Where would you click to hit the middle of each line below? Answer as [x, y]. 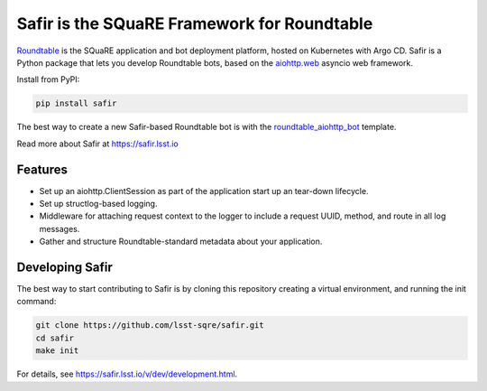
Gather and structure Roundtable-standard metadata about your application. [181, 242]
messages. [60, 228]
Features [42, 169]
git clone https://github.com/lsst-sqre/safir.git [150, 326]
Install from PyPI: [48, 79]
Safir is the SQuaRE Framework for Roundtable [195, 23]
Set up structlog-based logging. [98, 203]
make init [57, 351]
